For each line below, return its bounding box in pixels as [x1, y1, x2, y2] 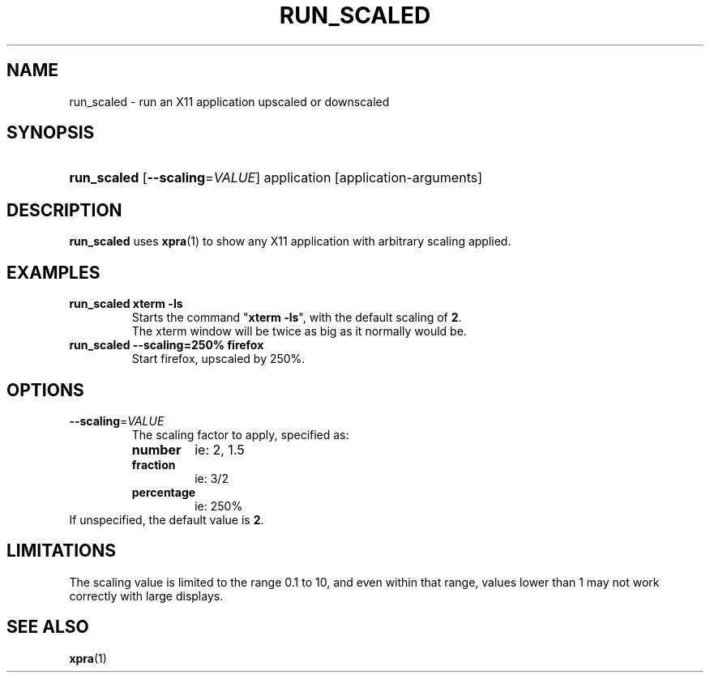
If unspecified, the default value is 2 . [69, 512, 264, 527]
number [131, 441, 182, 458]
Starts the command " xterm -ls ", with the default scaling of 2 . [131, 310, 462, 325]
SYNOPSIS [6, 122, 95, 143]
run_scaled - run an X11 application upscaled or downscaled [69, 94, 390, 109]
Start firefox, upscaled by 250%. [131, 352, 306, 366]
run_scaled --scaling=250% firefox [69, 338, 264, 352]
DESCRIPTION [6, 199, 122, 220]
